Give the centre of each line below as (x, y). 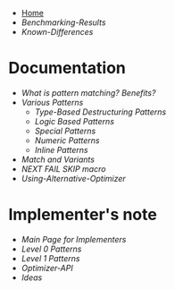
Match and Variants (58, 159)
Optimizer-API (47, 268)
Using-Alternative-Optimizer (73, 178)
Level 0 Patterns (51, 249)
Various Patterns (52, 102)
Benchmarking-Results (63, 22)
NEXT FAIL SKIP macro (63, 168)
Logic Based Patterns (75, 121)
